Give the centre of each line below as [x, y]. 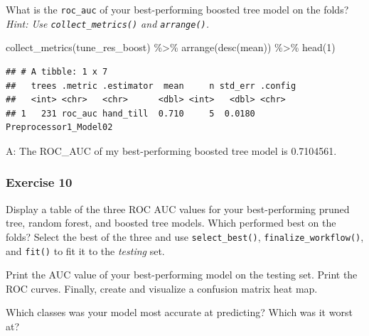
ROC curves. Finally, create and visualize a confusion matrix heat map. [162, 288]
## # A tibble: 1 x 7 [57, 71]
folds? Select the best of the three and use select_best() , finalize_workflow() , [185, 236]
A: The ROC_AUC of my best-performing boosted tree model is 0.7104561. [171, 150]
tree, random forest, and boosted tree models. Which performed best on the [171, 223]
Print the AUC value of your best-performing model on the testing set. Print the [182, 275]
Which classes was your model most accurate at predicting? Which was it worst [179, 312]
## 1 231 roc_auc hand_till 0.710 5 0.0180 [130, 113]
